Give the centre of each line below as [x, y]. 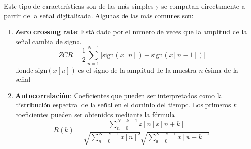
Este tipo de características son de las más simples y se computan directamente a [125, 6]
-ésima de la [220, 69]
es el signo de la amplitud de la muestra [137, 69]
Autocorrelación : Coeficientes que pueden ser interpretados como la [119, 95]
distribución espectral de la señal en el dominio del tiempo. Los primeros [123, 105]
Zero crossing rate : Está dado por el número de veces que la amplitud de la [131, 32]
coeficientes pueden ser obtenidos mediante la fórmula [95, 114]
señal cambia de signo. [48, 41]
